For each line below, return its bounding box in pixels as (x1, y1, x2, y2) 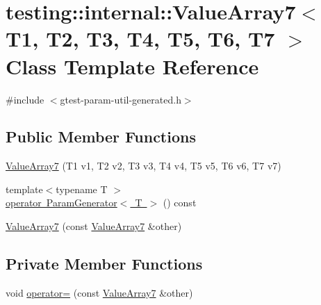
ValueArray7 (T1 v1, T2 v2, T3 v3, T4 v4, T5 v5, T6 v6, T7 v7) (6, 158, 281, 173)
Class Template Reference (6, 51, 259, 80)
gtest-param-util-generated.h (60, 92, 181, 106)
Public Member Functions (6, 126, 196, 147)
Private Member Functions (6, 253, 203, 274)
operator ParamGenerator (6, 195, 117, 210)
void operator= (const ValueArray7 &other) (6, 285, 193, 299)
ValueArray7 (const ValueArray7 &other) (6, 219, 182, 233)
